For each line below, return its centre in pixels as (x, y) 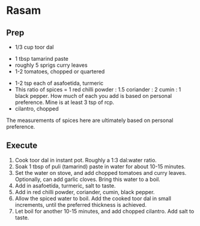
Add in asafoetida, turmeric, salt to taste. (65, 185)
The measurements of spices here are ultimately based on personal (90, 120)
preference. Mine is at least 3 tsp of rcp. (65, 102)
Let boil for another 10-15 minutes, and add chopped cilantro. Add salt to (105, 211)
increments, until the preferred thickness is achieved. (81, 204)
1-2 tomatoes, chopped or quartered (60, 72)
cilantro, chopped (37, 108)
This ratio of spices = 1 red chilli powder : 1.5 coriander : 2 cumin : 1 (98, 90)
